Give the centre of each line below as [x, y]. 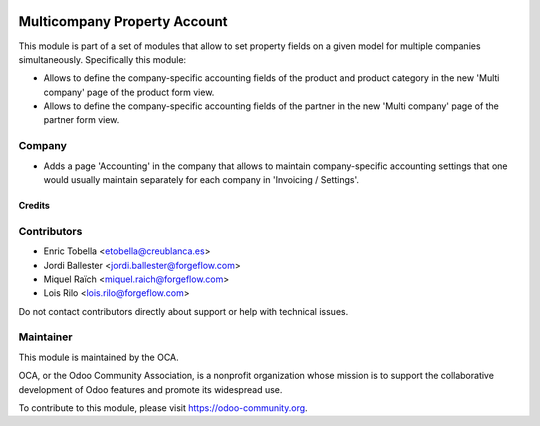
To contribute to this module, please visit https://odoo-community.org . [163, 408]
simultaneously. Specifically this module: [102, 59]
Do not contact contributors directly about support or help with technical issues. [183, 311]
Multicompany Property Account [123, 21]
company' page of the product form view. [129, 92]
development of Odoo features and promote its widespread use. [150, 389]
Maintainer [45, 337]
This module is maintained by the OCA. [98, 357]
